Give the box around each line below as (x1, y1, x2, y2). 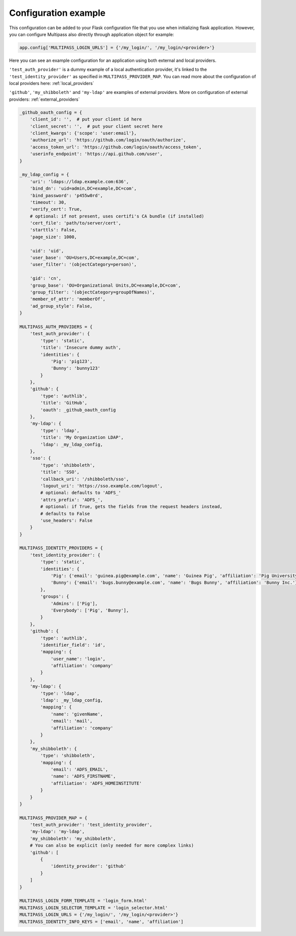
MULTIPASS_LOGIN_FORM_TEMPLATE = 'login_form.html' (19, 898, 148, 904)
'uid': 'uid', (30, 248, 64, 254)
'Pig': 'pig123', (50, 358, 93, 364)
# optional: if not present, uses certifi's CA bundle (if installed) (30, 213, 205, 219)
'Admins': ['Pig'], (50, 600, 98, 606)
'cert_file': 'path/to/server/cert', (30, 220, 121, 226)
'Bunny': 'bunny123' (50, 366, 101, 371)
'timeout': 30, (30, 199, 67, 205)
